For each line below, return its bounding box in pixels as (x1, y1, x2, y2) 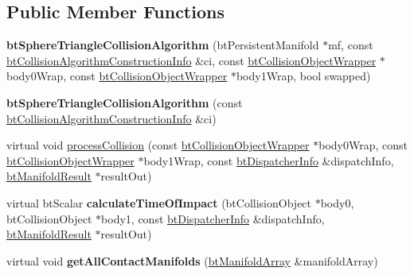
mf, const (328, 37, 373, 53)
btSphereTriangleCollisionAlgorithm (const (6, 94, 243, 110)
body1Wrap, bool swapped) (236, 68, 371, 84)
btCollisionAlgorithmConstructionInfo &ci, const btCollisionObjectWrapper (6, 52, 377, 68)
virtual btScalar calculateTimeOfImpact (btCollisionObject (6, 194, 312, 211)
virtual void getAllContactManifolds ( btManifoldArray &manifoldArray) (6, 252, 378, 269)
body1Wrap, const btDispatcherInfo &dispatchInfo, (143, 152, 394, 168)
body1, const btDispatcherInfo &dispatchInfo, (101, 210, 325, 227)
